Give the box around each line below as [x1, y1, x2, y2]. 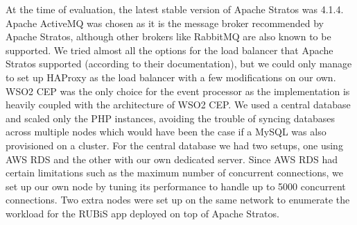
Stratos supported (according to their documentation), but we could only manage [6, 56, 352, 71]
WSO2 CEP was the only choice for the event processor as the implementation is [6, 83, 350, 98]
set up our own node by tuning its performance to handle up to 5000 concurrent [6, 178, 346, 193]
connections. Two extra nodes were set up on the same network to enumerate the [6, 192, 350, 207]
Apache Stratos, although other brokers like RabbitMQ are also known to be [6, 29, 331, 44]
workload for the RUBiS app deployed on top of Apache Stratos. [6, 206, 279, 220]
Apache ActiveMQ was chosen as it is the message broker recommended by [6, 15, 324, 30]
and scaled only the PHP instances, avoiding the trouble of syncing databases [6, 110, 335, 125]
